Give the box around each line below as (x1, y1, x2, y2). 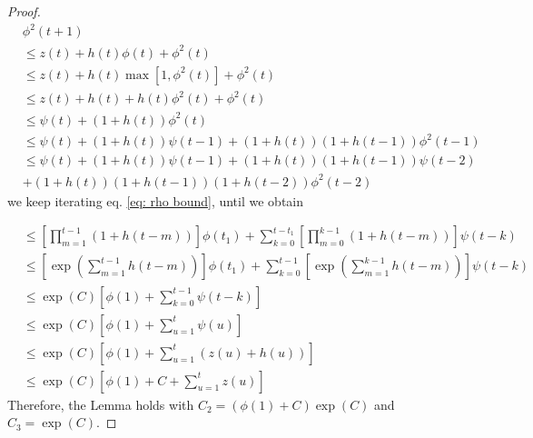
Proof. (7, 2, 41, 20)
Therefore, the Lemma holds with (7, 394, 194, 413)
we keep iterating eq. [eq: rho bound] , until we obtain (7, 191, 304, 210)
